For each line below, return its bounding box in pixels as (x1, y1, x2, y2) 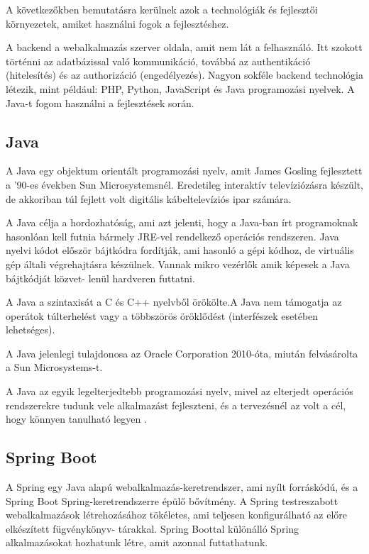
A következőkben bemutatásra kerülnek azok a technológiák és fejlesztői (6, 2, 318, 16)
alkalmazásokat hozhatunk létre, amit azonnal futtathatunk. (6, 535, 268, 550)
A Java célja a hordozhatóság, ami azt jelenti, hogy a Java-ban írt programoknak (6, 215, 358, 230)
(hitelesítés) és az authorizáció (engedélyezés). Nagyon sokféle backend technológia (6, 67, 363, 82)
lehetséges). (6, 322, 55, 337)
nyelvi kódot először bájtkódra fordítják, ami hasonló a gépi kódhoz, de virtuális (6, 243, 354, 257)
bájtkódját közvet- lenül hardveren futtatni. (6, 270, 195, 285)
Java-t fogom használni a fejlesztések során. (6, 95, 194, 110)
